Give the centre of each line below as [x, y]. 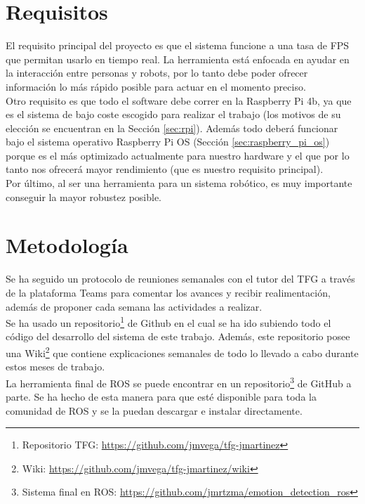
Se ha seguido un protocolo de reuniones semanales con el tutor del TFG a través [180, 279]
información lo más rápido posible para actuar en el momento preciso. [156, 86]
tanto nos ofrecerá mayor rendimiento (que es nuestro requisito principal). [165, 169]
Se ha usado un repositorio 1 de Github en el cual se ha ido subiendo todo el [168, 322]
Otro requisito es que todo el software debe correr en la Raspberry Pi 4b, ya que [179, 100]
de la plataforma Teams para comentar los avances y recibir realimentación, [168, 292]
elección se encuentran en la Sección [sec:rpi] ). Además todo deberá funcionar [172, 128]
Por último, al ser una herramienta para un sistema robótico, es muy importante [179, 183]
